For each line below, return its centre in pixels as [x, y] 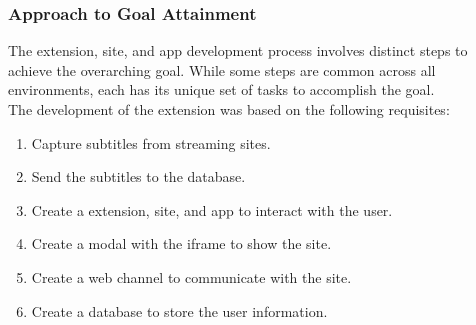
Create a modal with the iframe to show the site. [181, 243]
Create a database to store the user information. [179, 310]
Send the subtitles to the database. [138, 176]
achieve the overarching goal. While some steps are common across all [222, 69]
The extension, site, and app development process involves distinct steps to [238, 50]
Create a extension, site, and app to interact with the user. [212, 209]
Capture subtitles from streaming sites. [151, 142]
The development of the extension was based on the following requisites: [229, 109]
